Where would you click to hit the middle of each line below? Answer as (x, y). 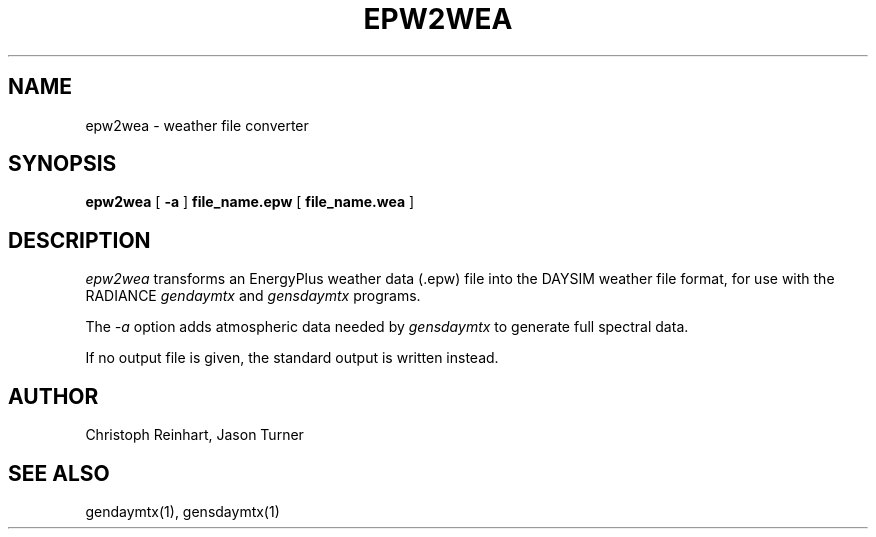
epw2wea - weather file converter (197, 125)
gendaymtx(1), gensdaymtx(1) (182, 511)
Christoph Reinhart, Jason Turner (194, 435)
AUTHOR (53, 396)
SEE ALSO (59, 473)
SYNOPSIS (62, 164)
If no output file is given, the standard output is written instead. (292, 358)
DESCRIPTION (79, 240)
